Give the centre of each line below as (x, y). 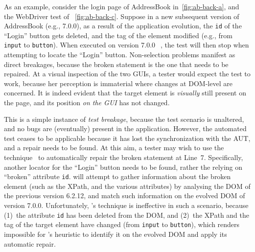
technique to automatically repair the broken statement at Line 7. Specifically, (124, 157)
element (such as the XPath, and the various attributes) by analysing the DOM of (127, 186)
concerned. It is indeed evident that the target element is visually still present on (125, 93)
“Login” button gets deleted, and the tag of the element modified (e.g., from (118, 35)
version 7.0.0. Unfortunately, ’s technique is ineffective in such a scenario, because (126, 205)
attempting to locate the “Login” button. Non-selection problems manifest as (120, 55)
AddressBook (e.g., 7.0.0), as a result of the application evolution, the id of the (123, 26)
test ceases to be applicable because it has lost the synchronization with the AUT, (127, 138)
